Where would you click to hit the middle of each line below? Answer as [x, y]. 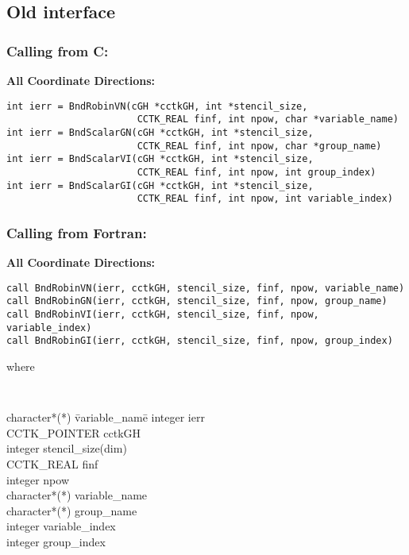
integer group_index [56, 541]
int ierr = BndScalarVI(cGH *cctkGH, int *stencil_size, [160, 159]
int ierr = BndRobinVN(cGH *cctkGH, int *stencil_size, [157, 106]
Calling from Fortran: [77, 232]
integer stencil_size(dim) [67, 448]
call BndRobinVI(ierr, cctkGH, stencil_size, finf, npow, [163, 314]
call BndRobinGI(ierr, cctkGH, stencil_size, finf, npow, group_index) [200, 341]
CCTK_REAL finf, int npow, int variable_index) [265, 199]
